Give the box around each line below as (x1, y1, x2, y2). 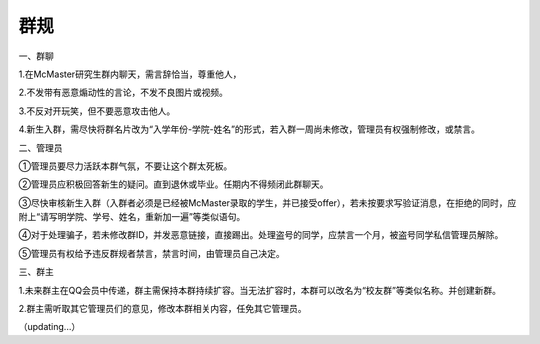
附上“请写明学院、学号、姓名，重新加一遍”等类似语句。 (18, 211, 246, 223)
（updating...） (18, 321, 81, 333)
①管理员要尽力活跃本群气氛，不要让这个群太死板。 (18, 160, 233, 172)
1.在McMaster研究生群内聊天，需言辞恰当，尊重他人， (18, 68, 242, 80)
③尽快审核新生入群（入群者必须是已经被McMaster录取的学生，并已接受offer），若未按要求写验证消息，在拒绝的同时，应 (18, 196, 517, 209)
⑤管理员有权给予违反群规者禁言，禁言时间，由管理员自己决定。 (18, 247, 285, 259)
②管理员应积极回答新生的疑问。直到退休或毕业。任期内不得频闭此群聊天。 (18, 178, 329, 190)
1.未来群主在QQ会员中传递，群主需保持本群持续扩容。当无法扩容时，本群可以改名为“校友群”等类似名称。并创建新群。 (18, 284, 502, 296)
